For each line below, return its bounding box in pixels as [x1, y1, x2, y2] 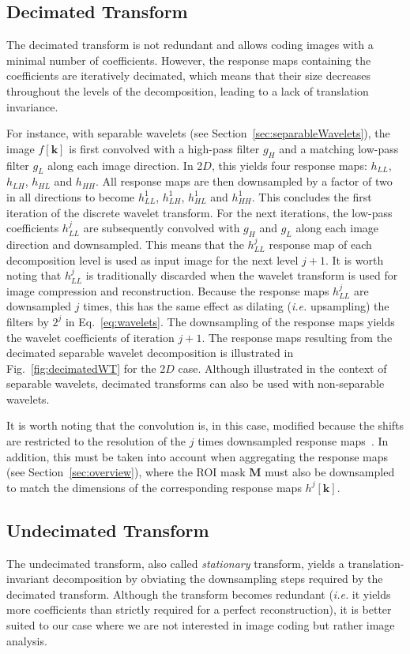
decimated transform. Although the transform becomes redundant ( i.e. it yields [6, 585, 391, 602]
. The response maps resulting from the [201, 329, 393, 345]
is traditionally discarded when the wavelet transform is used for [85, 267, 398, 284]
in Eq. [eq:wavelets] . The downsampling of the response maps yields [65, 313, 395, 329]
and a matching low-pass [279, 140, 399, 156]
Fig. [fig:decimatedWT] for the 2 [6, 359, 166, 376]
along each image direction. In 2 [47, 156, 203, 173]
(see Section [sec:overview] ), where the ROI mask [6, 464, 246, 480]
